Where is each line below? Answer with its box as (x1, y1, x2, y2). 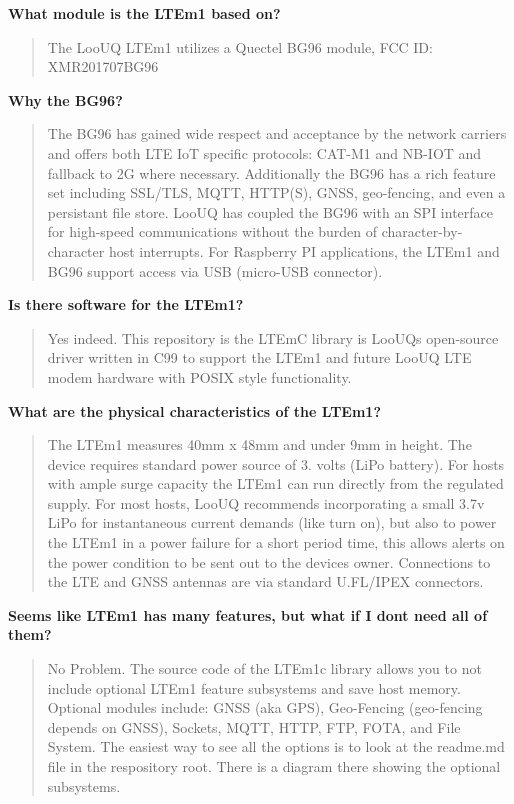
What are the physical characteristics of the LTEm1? (8, 400, 382, 421)
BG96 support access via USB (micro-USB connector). (47, 260, 383, 281)
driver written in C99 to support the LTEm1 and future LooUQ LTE (47, 347, 472, 368)
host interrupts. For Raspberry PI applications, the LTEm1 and (108, 240, 500, 261)
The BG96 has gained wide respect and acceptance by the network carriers (47, 123, 507, 144)
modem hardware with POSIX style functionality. (47, 366, 352, 387)
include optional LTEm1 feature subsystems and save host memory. (47, 677, 461, 698)
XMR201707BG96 (47, 56, 159, 77)
